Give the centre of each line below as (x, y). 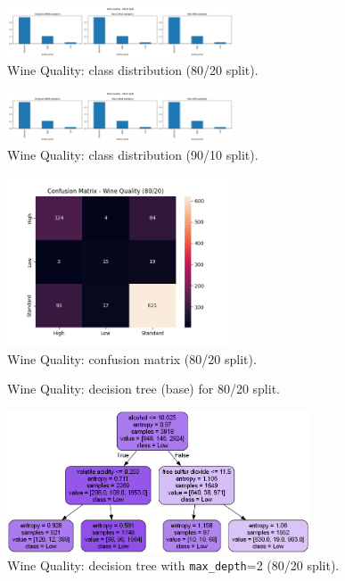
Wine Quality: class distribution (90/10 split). (133, 154)
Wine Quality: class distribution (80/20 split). (133, 69)
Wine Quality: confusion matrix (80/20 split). (132, 358)
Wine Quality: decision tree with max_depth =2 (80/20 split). (173, 565)
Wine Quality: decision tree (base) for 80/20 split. (144, 389)
